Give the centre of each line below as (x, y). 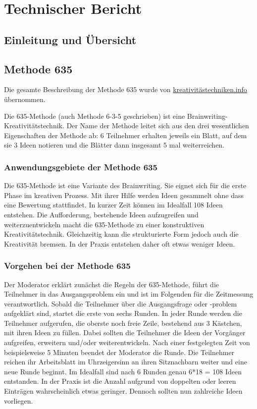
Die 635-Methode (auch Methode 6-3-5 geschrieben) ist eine (95, 116)
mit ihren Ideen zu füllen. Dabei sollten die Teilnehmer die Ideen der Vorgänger (125, 332)
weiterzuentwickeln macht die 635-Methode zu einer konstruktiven (104, 224)
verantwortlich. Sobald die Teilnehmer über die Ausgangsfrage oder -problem (121, 303)
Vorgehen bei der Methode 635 (67, 266)
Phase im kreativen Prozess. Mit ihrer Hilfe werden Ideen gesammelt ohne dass (124, 195)
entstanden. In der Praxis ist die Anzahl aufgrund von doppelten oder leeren (120, 381)
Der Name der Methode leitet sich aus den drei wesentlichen (158, 126)
